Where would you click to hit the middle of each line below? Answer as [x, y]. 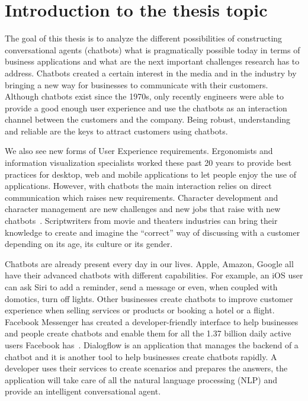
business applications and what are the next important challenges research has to [152, 61]
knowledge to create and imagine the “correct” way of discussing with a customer [153, 232]
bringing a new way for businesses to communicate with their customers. [137, 84]
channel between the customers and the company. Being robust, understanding [148, 119]
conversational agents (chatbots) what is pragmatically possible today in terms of [153, 49]
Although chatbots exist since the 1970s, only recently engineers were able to [145, 96]
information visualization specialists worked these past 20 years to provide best [148, 163]
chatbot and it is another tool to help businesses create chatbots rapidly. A [141, 356]
